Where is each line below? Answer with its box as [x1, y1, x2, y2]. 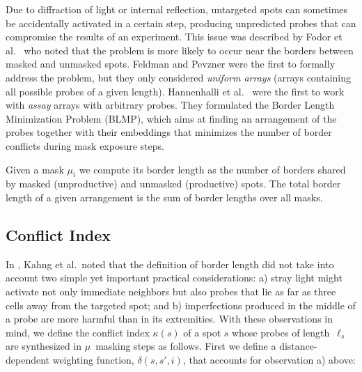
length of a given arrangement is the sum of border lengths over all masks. [6, 189, 323, 204]
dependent [6, 352, 50, 366]
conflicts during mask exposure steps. [6, 138, 164, 153]
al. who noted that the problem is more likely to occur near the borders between [6, 42, 354, 57]
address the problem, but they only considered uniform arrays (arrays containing [6, 70, 352, 84]
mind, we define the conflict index [6, 325, 150, 339]
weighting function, [52, 352, 134, 366]
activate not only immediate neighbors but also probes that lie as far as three [6, 284, 336, 298]
